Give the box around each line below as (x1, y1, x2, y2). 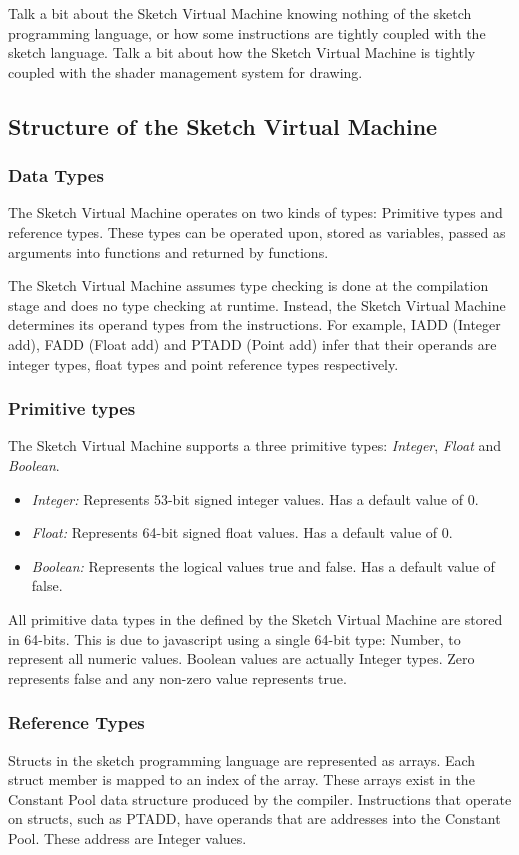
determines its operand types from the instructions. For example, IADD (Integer (8, 314, 501, 335)
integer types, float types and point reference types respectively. (8, 353, 399, 374)
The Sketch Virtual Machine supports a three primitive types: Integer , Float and (8, 435, 502, 456)
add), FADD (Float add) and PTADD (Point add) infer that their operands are (8, 333, 497, 354)
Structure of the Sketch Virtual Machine (8, 110, 438, 141)
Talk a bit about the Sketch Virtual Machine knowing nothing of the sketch (8, 3, 472, 23)
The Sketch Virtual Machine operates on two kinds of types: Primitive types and (8, 202, 503, 223)
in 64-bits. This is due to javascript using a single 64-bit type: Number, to (8, 628, 461, 649)
